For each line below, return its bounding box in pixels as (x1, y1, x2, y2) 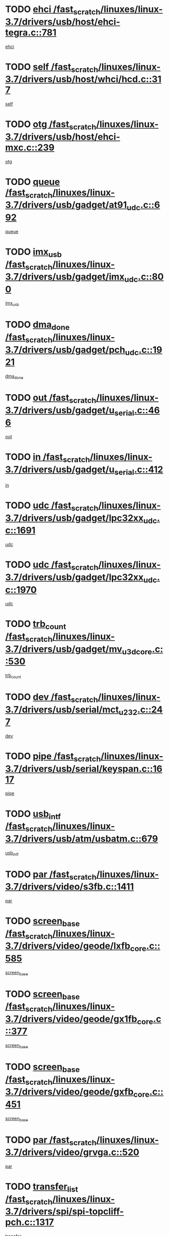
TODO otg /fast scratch (5, 118, 97, 132)
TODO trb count (5, 619, 66, 632)
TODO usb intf (5, 808, 61, 821)
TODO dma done (5, 319, 70, 332)
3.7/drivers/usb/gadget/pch (5, 344, 126, 355)
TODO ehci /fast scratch (5, 4, 101, 17)
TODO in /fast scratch (5, 451, 91, 464)
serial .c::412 (114, 464, 163, 477)
